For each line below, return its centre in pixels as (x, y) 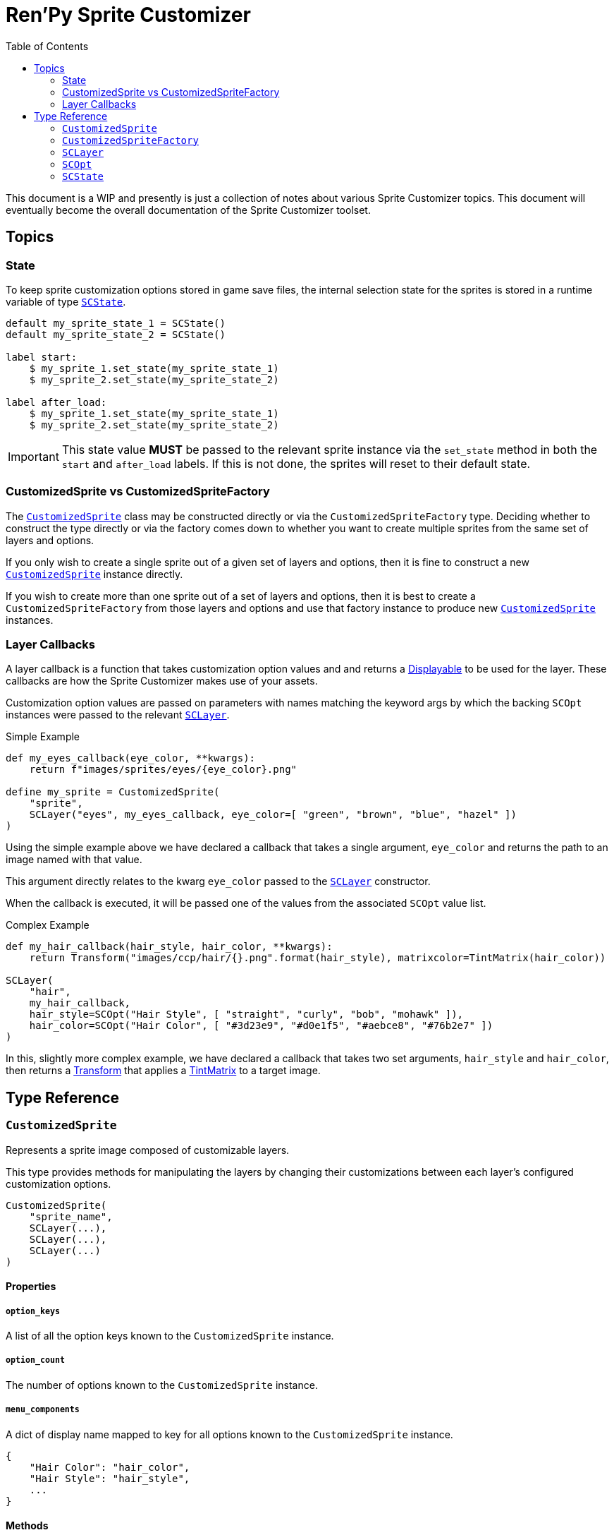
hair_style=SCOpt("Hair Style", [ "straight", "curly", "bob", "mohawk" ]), (246, 1015)
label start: (42, 357)
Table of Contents (47, 46)
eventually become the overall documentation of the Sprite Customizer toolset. (188, 210)
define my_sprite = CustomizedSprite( (113, 792)
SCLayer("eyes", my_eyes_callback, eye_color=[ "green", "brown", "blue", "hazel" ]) (273, 815)
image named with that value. (74, 860)
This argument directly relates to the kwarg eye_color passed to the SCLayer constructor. (218, 881)
